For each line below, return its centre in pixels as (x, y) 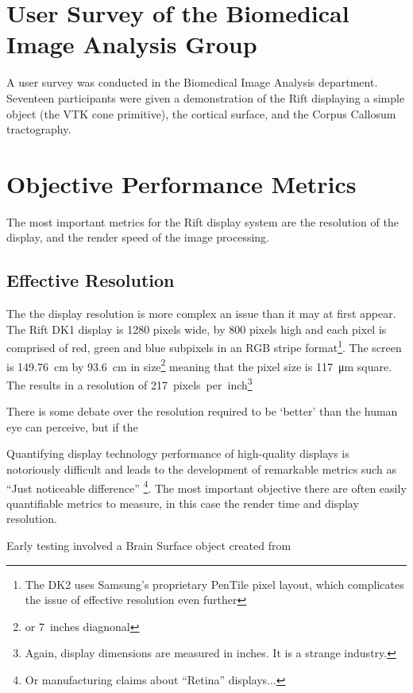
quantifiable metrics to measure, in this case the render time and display (183, 503)
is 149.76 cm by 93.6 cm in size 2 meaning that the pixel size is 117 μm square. (199, 365)
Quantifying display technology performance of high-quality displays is (178, 453)
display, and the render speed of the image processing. (138, 237)
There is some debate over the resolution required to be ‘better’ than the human (202, 411)
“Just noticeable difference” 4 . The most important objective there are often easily (206, 486)
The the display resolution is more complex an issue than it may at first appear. (201, 314)
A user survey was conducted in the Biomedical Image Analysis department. (192, 82)
